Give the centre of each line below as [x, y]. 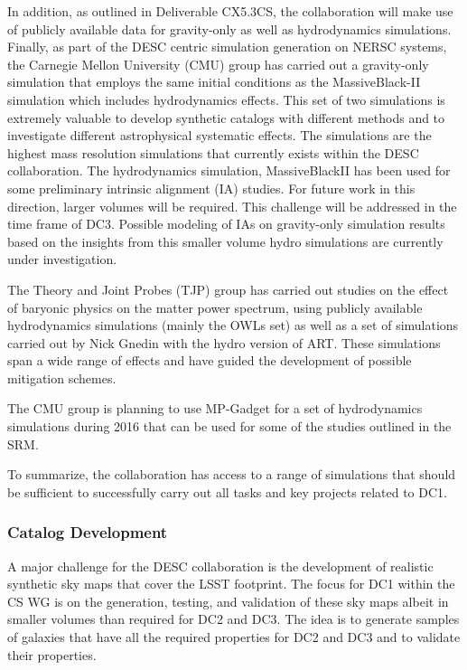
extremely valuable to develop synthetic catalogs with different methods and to [226, 117]
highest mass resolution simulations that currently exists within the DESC [213, 152]
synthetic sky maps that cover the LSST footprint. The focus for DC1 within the [231, 584]
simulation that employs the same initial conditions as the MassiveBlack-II [214, 82]
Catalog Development [88, 532]
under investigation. [62, 259]
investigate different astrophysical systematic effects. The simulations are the [219, 135]
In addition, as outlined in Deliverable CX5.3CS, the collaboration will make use [230, 11]
